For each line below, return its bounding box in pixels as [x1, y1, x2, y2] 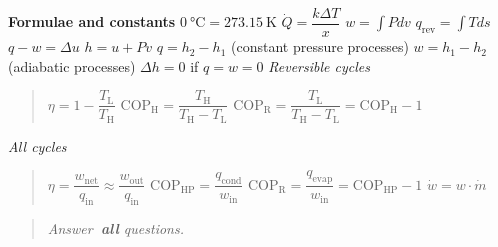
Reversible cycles [268, 55, 370, 76]
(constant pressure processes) [230, 36, 409, 57]
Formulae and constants [8, 11, 176, 32]
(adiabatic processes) [8, 55, 136, 76]
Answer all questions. [47, 217, 184, 238]
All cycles [8, 135, 67, 156]
